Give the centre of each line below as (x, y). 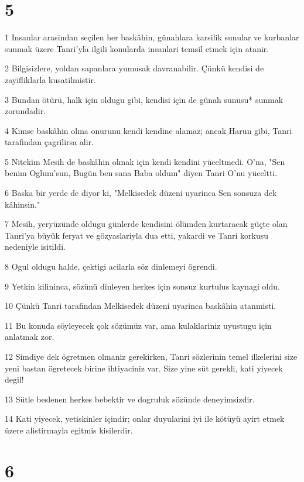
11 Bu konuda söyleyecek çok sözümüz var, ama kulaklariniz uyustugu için (138, 325)
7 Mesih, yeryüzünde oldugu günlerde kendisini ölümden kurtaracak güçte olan (146, 224)
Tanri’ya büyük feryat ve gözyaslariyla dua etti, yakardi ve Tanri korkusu (137, 235)
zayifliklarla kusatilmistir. (50, 79)
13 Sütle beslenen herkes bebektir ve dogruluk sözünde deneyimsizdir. (130, 399)
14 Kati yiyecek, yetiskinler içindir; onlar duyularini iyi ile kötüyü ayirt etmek (145, 419)
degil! (14, 379)
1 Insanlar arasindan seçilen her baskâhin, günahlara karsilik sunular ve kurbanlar (152, 37)
